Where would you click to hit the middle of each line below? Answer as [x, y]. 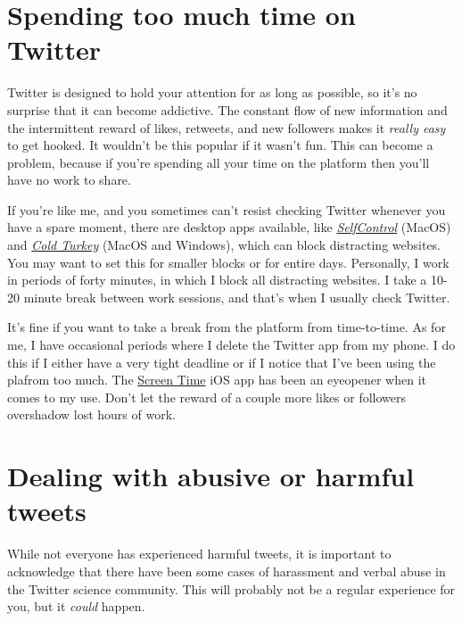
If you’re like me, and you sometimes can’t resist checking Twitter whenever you [227, 209]
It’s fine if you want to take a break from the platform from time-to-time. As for [227, 327]
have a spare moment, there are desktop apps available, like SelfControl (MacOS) [229, 227]
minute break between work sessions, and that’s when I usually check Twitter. [237, 297]
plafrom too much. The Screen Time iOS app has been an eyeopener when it [217, 380]
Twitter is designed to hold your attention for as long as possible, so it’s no [212, 92]
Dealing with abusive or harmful [211, 476]
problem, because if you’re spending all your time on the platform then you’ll [219, 162]
